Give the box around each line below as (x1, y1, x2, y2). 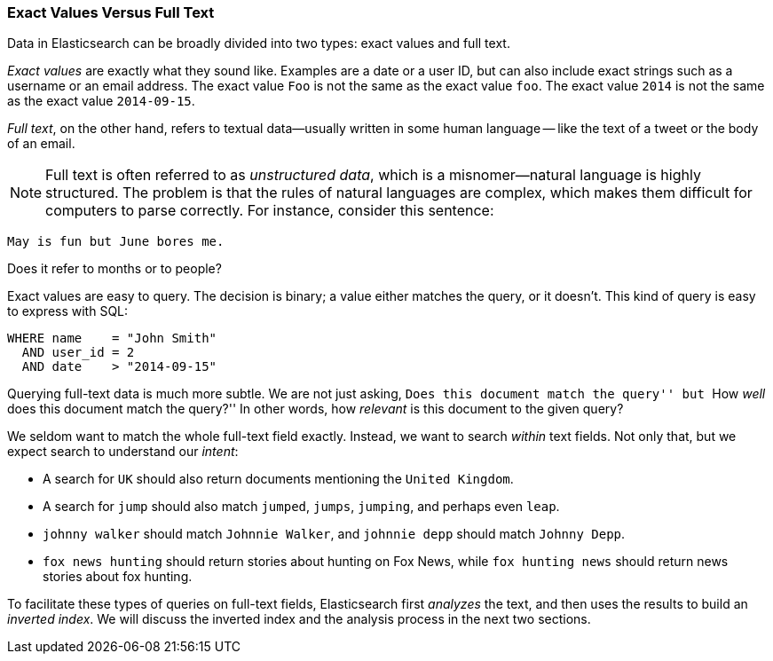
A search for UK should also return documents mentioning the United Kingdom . (43, 471, 514, 487)
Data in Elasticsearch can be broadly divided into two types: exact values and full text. (7, 35, 510, 51)
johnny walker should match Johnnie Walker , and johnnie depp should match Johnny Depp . (43, 526, 626, 542)
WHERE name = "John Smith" (7, 331, 217, 346)
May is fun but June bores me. (7, 234, 225, 249)
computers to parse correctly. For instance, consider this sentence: (45, 201, 494, 220)
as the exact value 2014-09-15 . (7, 93, 195, 109)
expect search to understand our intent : (7, 444, 239, 460)
